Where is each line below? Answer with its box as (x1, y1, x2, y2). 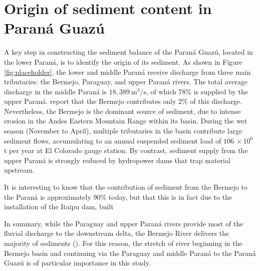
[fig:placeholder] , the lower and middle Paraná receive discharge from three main (4, 66, 251, 77)
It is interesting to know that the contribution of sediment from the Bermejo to (4, 182, 247, 192)
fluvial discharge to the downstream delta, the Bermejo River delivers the (4, 228, 229, 238)
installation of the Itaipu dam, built (4, 201, 114, 212)
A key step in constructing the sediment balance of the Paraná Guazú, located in (4, 47, 253, 57)
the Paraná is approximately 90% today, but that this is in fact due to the (4, 191, 232, 202)
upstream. (4, 165, 35, 175)
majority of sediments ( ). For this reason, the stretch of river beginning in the (4, 238, 242, 248)
